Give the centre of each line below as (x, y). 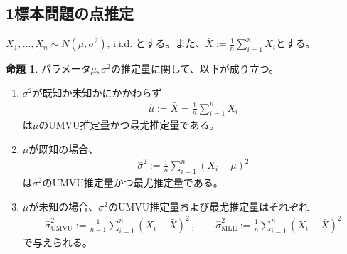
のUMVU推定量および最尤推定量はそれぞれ (208, 206)
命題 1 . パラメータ (48, 69)
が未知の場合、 (64, 206)
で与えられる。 (57, 242)
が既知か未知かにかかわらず (97, 92)
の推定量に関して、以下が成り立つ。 (195, 69)
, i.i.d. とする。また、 (156, 43)
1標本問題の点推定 (70, 13)
